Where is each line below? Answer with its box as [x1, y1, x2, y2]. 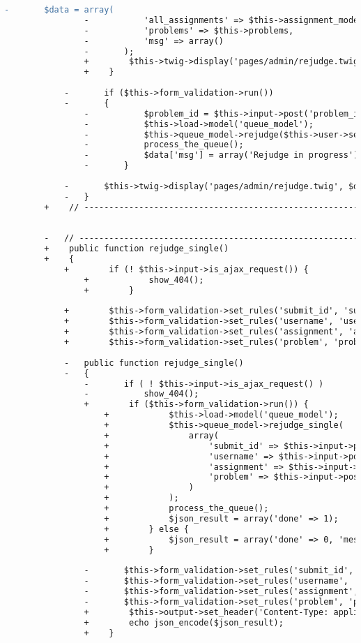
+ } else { [104, 524, 189, 534]
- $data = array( [4, 5, 114, 15]
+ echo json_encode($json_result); [84, 617, 284, 628]
